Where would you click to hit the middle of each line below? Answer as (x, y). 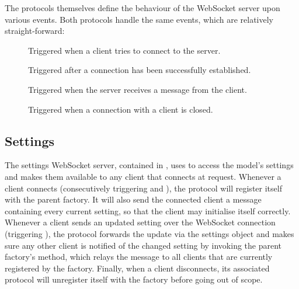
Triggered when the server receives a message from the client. (138, 89)
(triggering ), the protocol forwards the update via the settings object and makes (149, 233)
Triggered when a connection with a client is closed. (121, 109)
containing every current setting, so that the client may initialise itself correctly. (148, 210)
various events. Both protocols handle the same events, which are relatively (139, 19)
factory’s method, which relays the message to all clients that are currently (139, 257)
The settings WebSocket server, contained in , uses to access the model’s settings (149, 165)
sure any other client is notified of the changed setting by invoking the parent (143, 245)
